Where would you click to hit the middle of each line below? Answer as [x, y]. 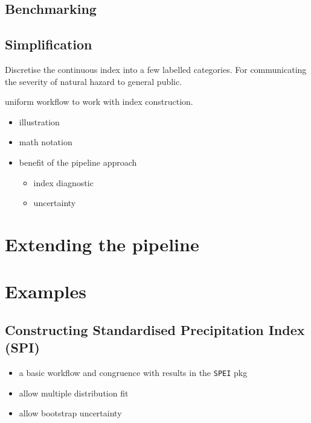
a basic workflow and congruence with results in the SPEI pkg [133, 373]
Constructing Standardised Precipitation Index [155, 329]
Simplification [49, 44]
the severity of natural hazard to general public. [94, 81]
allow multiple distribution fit [74, 393]
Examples [46, 291]
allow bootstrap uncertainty [70, 413]
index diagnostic [63, 182]
